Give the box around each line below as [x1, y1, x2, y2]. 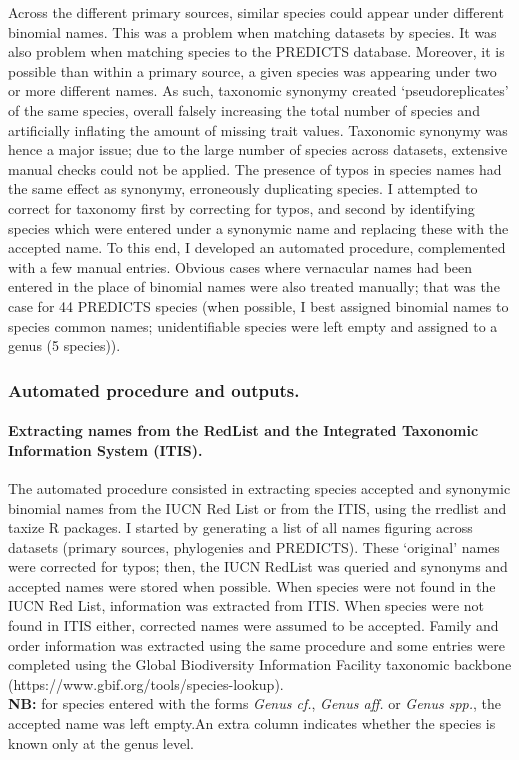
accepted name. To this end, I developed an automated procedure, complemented [8, 237, 506, 258]
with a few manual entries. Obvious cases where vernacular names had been [8, 256, 473, 277]
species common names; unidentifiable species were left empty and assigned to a [8, 315, 498, 336]
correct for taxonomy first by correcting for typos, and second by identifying [8, 197, 475, 218]
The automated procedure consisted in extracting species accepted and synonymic [8, 477, 511, 498]
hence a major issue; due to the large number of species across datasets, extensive [8, 139, 508, 160]
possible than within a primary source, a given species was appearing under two [8, 60, 497, 81]
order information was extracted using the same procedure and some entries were [8, 634, 505, 655]
